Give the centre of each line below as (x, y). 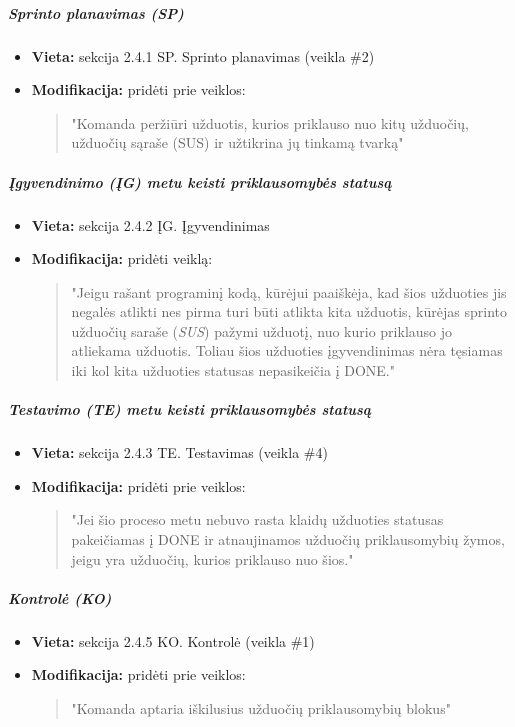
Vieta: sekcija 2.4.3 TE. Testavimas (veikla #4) (179, 452)
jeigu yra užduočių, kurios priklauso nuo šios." (212, 558)
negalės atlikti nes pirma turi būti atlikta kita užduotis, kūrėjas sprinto (289, 311)
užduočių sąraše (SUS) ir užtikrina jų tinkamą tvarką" (237, 142)
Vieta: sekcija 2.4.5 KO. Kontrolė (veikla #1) (173, 640)
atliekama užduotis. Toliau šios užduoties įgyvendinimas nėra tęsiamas (287, 350)
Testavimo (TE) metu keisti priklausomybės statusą (190, 409)
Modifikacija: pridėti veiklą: (122, 258)
